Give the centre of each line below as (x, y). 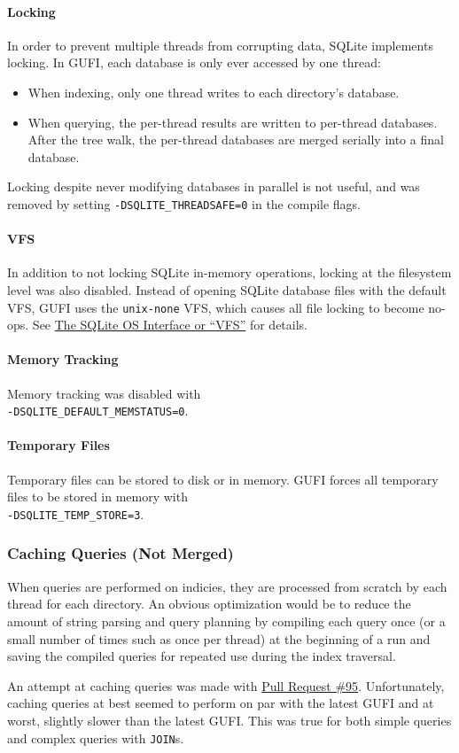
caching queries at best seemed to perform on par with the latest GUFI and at (221, 703)
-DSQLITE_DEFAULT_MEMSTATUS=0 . (98, 411)
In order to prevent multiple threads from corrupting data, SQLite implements (220, 45)
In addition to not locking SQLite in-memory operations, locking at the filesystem (229, 272)
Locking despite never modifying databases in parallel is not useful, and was (214, 186)
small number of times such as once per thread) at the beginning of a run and (219, 638)
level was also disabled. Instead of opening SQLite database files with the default (227, 290)
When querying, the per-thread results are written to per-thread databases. (233, 122)
